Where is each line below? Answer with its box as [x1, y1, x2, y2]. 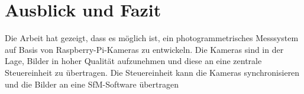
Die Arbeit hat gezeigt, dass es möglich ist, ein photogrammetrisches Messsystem [5, 32, 299, 44]
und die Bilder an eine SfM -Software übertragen [5, 78, 179, 90]
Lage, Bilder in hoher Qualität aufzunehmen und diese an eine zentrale [5, 55, 262, 67]
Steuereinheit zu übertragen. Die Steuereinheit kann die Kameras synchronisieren [5, 66, 300, 78]
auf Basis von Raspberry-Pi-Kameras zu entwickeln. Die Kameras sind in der [5, 43, 284, 55]
